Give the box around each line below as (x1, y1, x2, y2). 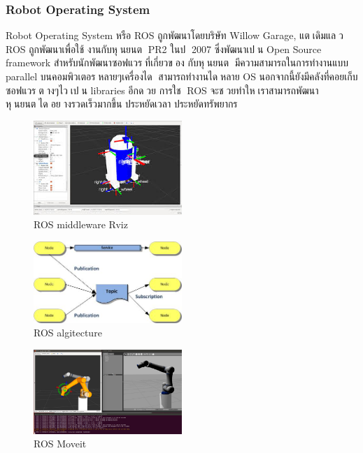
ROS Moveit (34, 436, 87, 451)
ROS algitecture (34, 325, 102, 340)
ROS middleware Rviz (34, 217, 128, 232)
